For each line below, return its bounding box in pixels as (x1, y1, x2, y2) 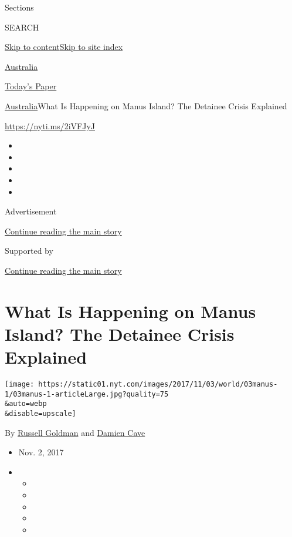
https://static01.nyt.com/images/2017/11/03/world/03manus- (38, 380, 278, 388)
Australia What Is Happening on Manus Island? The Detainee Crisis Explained (5, 99, 287, 112)
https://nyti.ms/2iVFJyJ (5, 119, 95, 132)
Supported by (5, 244, 53, 257)
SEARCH (5, 21, 39, 33)
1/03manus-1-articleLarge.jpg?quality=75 (5, 390, 169, 398)
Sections (5, 1, 34, 13)
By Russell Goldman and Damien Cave (5, 426, 145, 438)
